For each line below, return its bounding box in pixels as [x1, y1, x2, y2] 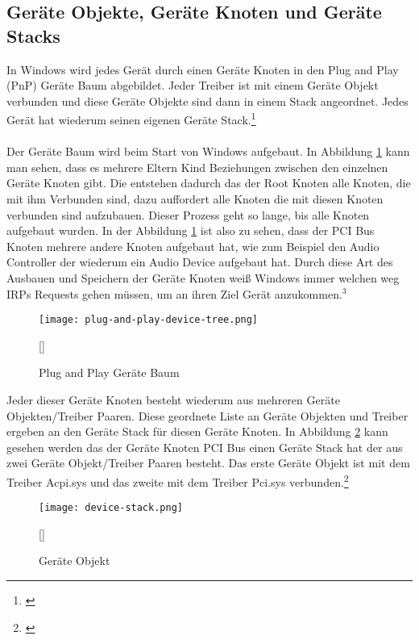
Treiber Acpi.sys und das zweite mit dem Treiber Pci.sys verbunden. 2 [6, 471, 349, 490]
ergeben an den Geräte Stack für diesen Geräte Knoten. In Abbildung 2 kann [6, 423, 388, 440]
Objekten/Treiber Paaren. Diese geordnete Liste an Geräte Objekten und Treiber [6, 407, 409, 424]
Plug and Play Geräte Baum [39, 364, 180, 381]
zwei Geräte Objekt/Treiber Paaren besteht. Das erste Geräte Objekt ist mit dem [6, 454, 410, 471]
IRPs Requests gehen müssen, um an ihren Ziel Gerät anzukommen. [6, 285, 342, 302]
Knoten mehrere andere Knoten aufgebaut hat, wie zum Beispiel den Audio [6, 237, 380, 254]
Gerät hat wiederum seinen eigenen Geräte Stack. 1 [6, 109, 256, 128]
